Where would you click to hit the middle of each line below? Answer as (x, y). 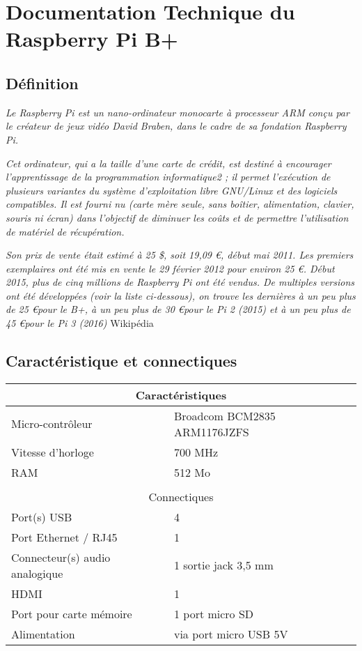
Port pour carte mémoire (72, 613)
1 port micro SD (214, 613)
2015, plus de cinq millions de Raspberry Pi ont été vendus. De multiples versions (180, 282)
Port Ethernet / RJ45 (64, 537)
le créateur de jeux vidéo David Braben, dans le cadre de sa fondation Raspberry (176, 126)
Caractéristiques (181, 395)
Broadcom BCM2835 (225, 415)
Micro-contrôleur (52, 424)
